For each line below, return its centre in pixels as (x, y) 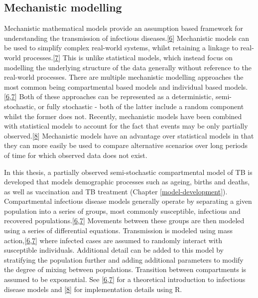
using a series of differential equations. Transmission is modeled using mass (119, 230)
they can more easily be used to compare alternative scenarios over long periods (126, 145)
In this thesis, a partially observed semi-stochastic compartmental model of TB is (128, 172)
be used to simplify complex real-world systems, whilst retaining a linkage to (121, 48)
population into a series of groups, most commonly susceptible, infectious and (122, 211)
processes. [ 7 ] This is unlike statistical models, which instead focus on (128, 57)
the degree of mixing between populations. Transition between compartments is (125, 269)
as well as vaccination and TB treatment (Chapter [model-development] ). (116, 191)
